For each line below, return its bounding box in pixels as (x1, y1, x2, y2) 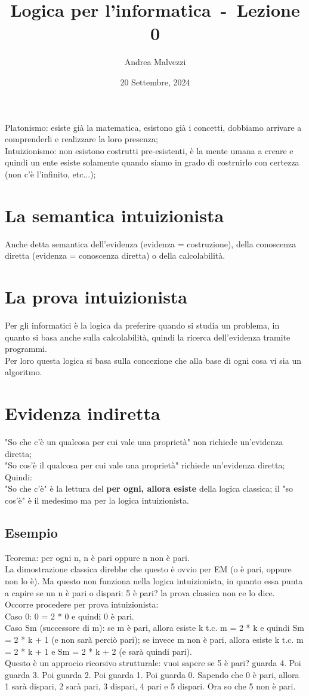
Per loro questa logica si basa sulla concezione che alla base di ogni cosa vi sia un (5, 354, 301, 366)
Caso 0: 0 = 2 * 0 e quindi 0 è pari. (5, 609, 134, 622)
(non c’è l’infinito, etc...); (5, 167, 96, 180)
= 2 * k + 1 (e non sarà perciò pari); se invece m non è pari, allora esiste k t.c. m (5, 633, 304, 645)
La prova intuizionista (5, 284, 188, 308)
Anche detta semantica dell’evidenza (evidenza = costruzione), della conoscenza (5, 237, 296, 250)
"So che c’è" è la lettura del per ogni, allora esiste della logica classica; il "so (5, 482, 293, 495)
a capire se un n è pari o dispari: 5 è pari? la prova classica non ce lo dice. (5, 586, 275, 599)
